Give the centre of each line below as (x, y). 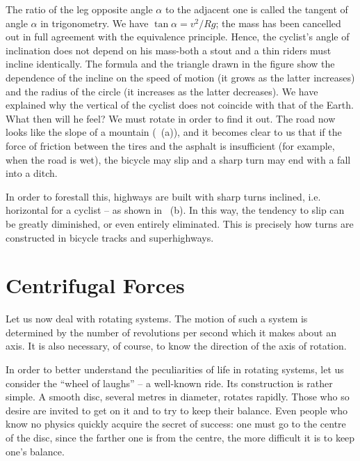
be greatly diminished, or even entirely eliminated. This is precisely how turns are (180, 223)
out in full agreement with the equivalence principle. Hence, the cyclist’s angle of (178, 37)
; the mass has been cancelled (278, 23)
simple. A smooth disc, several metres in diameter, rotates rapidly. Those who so (178, 397)
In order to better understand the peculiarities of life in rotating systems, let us (175, 369)
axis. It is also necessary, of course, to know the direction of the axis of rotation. (176, 346)
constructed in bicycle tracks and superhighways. (110, 237)
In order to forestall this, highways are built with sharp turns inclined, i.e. (163, 196)
